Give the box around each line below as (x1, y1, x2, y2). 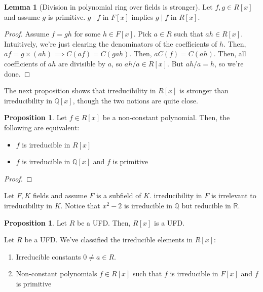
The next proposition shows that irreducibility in (4, 85, 156, 96)
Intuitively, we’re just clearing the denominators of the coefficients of (4, 38, 217, 49)
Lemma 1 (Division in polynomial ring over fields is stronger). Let (4, 2, 213, 12)
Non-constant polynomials (16, 268, 97, 279)
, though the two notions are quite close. (72, 95, 198, 105)
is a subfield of (96, 190, 141, 201)
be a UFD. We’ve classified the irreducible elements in (24, 234, 193, 245)
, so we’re (214, 58, 244, 68)
